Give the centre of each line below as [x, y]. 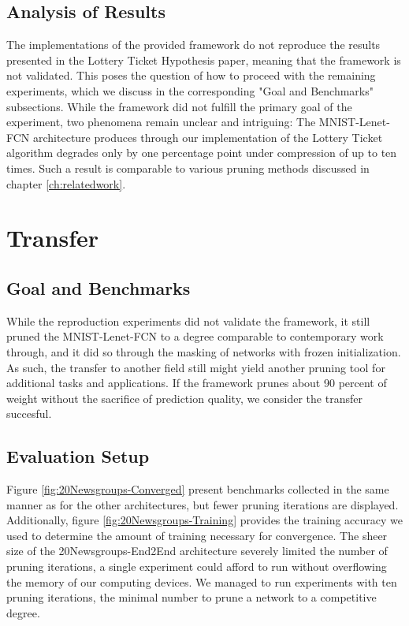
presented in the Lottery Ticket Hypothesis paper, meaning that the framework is [204, 60]
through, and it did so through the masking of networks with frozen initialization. [204, 351]
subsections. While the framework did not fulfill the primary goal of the [179, 106]
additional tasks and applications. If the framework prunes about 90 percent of [197, 383]
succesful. [29, 414]
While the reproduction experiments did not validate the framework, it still [188, 320]
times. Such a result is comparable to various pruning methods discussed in [188, 168]
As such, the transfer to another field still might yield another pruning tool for [196, 367]
